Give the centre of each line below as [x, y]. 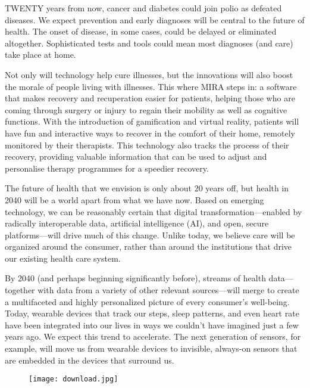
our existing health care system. [63, 258]
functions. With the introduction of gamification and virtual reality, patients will [152, 121]
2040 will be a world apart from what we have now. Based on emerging [134, 199]
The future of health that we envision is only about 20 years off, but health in [147, 188]
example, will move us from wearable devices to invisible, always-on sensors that [151, 348]
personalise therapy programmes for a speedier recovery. [107, 168]
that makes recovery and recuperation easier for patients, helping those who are [150, 98]
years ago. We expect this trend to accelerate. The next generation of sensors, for [153, 336]
